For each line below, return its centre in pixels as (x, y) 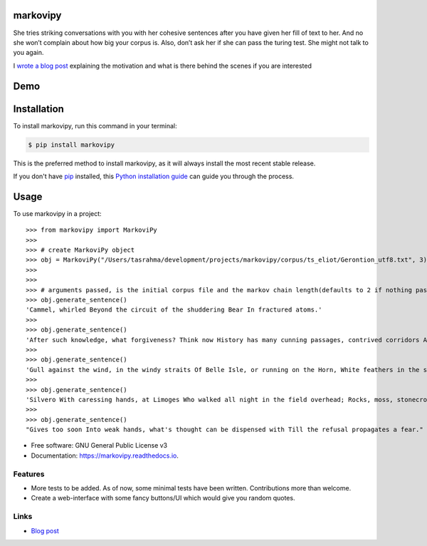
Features (29, 474)
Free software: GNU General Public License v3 (99, 445)
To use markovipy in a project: (58, 213)
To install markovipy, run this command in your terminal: (95, 125)
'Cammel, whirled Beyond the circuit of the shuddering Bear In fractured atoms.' (174, 310)
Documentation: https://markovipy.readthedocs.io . (105, 455)
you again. (28, 53)
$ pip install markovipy (72, 145)
